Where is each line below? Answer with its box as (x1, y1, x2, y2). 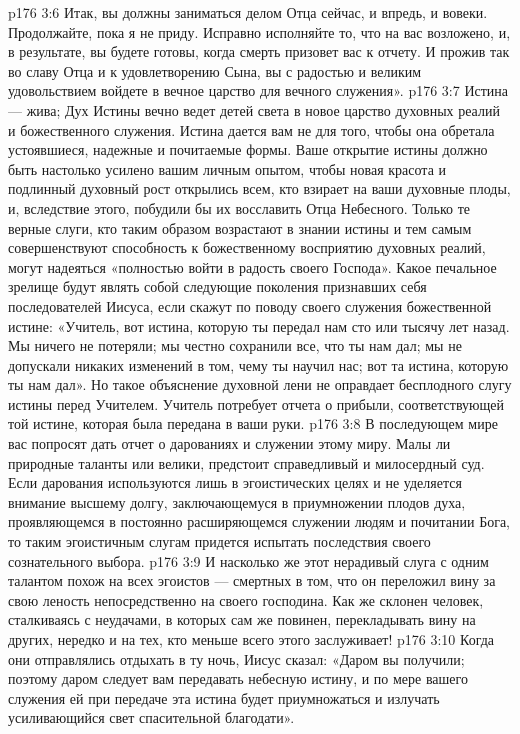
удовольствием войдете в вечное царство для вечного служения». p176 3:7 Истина (8, 80, 509, 101)
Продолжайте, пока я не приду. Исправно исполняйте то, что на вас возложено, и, (8, 21, 511, 42)
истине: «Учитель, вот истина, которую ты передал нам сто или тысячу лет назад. (8, 315, 510, 336)
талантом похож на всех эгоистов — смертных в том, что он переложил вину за (8, 570, 496, 591)
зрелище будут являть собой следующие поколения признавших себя (8, 276, 427, 297)
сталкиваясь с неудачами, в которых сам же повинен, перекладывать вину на (8, 609, 476, 630)
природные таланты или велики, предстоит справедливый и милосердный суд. (8, 452, 485, 473)
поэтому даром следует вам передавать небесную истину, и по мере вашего (8, 668, 468, 689)
